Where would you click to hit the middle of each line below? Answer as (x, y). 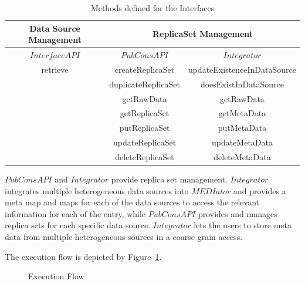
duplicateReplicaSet (145, 84)
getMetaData (242, 113)
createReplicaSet (145, 69)
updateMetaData (242, 142)
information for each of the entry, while (75, 213)
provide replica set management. (169, 179)
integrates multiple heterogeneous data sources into (97, 190)
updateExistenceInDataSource (242, 69)
